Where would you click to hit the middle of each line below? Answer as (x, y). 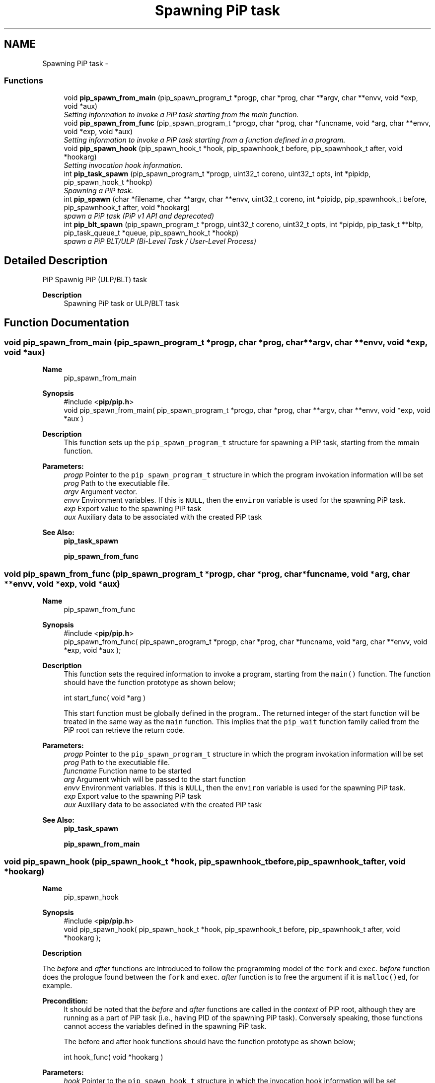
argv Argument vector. (101, 492)
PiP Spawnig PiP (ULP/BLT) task (95, 280)
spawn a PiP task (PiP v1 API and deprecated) (139, 216)
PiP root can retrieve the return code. (124, 730)
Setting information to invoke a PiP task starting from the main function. (181, 115)
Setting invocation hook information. (123, 165)
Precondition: (65, 1001)
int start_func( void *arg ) (105, 698)
